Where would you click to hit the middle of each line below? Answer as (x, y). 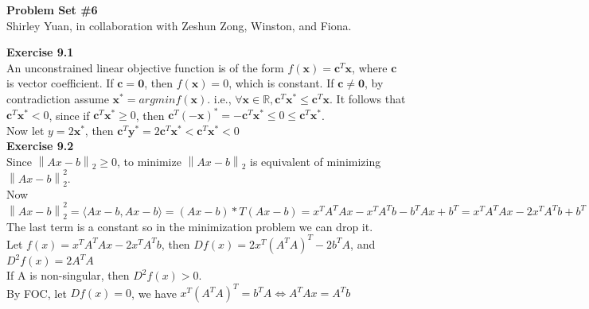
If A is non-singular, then (68, 275)
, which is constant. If (281, 83)
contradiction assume (58, 98)
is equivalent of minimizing (316, 161)
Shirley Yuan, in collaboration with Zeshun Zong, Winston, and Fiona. (179, 25)
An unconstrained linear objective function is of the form (145, 67)
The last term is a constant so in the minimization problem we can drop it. (190, 226)
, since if (69, 115)
